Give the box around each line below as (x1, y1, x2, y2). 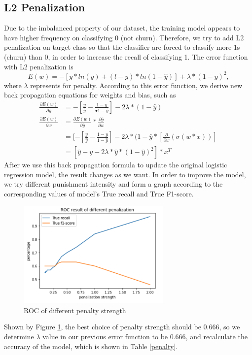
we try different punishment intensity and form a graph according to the (4, 179, 223, 189)
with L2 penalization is (4, 61, 73, 71)
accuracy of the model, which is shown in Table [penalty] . (4, 341, 178, 351)
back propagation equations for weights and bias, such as (4, 90, 176, 100)
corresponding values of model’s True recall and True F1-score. (4, 189, 194, 199)
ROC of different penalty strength (24, 305, 126, 315)
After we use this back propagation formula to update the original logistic (4, 160, 227, 170)
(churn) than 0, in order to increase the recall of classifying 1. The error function (4, 51, 248, 62)
